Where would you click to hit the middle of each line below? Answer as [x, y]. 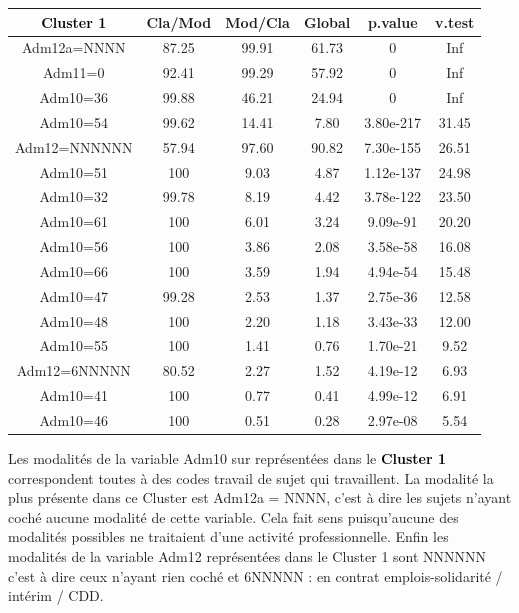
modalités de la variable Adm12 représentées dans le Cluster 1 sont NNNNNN [247, 556]
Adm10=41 [73, 395]
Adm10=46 [73, 420]
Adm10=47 [73, 295]
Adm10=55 [73, 345]
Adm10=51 [73, 171]
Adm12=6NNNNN [73, 370]
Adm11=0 [74, 72]
